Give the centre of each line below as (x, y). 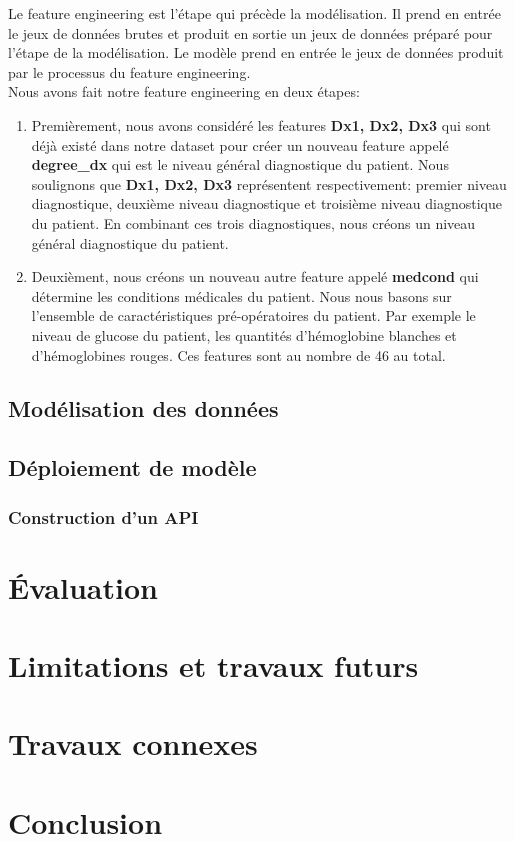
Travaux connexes (133, 743)
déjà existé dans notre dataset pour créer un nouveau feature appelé (240, 144)
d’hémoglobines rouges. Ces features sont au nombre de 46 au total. (238, 354)
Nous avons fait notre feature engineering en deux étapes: (184, 91)
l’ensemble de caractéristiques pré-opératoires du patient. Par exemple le (253, 315)
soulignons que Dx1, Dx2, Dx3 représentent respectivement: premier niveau (269, 183)
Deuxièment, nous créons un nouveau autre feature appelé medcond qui (255, 276)
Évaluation (83, 586)
